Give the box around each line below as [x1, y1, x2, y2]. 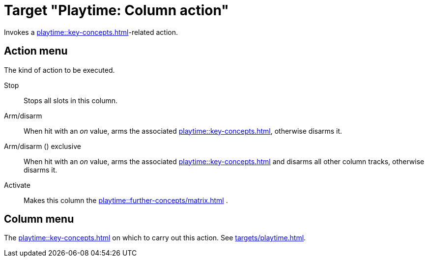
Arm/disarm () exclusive [4, 142, 81, 150]
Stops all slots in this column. [24, 96, 118, 105]
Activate [4, 180, 30, 189]
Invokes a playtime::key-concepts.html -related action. [4, 28, 178, 36]
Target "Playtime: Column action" [4, 2, 229, 19]
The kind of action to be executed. [4, 65, 115, 74]
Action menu [4, 45, 68, 58]
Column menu [4, 213, 74, 226]
